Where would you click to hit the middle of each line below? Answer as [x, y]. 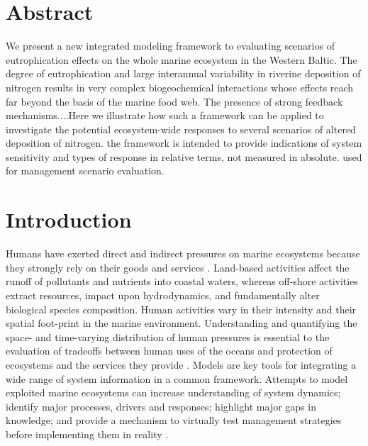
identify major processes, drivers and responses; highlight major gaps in [161, 406]
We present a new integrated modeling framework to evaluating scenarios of [170, 46]
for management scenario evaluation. [85, 171]
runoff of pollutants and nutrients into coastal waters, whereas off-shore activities [182, 281]
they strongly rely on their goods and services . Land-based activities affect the [178, 267]
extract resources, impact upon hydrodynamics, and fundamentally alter [163, 295]
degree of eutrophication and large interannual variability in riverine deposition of [183, 73]
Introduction [69, 219]
